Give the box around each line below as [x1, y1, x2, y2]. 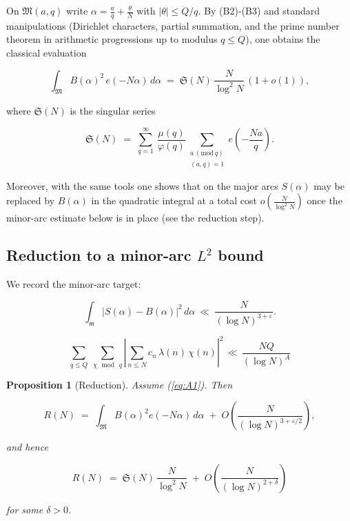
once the [307, 193, 342, 208]
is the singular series [70, 104, 156, 118]
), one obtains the [245, 32, 320, 46]
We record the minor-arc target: [6, 277, 141, 291]
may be [313, 178, 344, 193]
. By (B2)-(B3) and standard [198, 3, 320, 17]
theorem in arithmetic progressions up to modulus [6, 32, 218, 46]
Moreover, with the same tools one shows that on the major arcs [6, 178, 278, 193]
